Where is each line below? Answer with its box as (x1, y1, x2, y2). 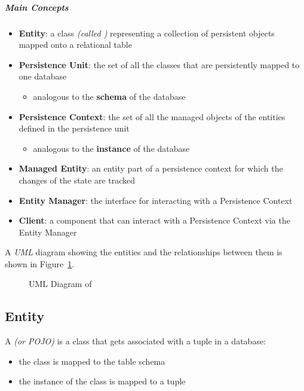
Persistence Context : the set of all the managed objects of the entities (19, 110, 285, 123)
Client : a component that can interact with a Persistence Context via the (19, 214, 290, 227)
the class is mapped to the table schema (19, 355, 165, 367)
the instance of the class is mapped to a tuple (19, 375, 186, 387)
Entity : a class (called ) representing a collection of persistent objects (19, 26, 275, 39)
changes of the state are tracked (19, 173, 136, 186)
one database (19, 70, 67, 83)
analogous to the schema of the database (33, 90, 186, 102)
